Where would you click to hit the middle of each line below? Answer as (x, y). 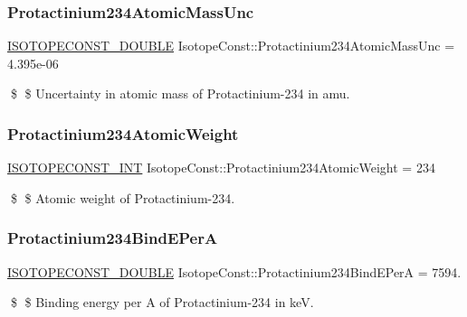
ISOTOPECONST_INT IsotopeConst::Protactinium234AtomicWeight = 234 (221, 168)
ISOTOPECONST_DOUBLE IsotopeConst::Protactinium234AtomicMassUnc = (231, 46)
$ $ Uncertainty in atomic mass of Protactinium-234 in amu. (180, 93)
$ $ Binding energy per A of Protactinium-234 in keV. (162, 302)
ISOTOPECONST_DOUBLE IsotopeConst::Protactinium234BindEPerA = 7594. (234, 271)
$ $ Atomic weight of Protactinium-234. (123, 197)
